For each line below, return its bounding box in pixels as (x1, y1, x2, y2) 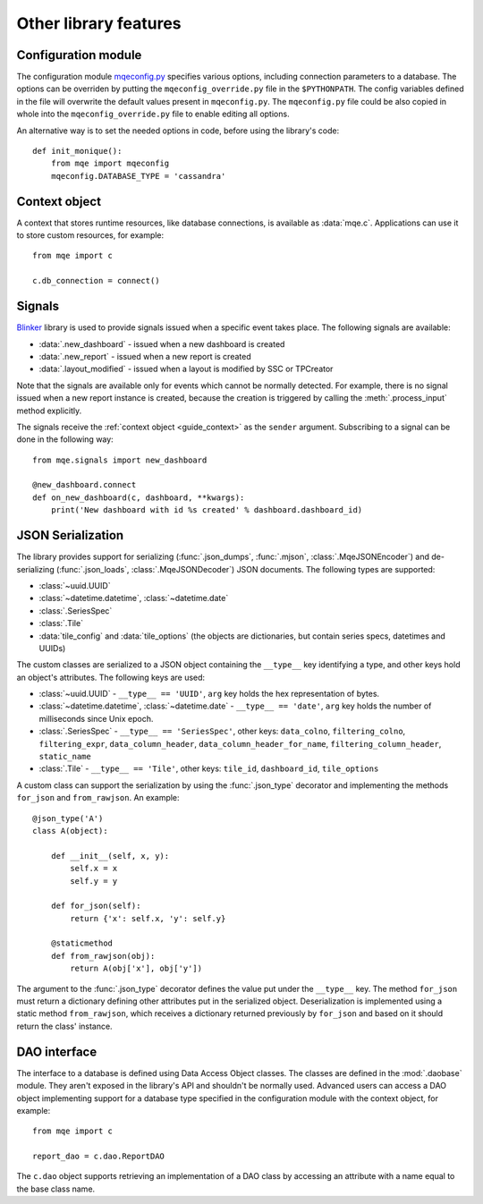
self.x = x (70, 863, 118, 874)
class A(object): (32, 826, 108, 835)
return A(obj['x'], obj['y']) (70, 963, 203, 974)
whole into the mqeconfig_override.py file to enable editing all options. (16, 108, 290, 120)
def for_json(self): (50, 901, 141, 911)
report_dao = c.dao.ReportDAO (32, 1151, 165, 1162)
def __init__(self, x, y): (50, 851, 170, 861)
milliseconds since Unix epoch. (38, 713, 154, 724)
